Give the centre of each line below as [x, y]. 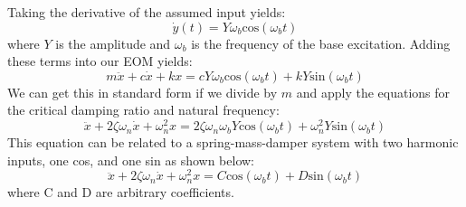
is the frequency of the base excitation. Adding [321, 43]
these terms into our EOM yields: [100, 61]
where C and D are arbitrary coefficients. [121, 192]
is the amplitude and [113, 43]
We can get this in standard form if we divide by [143, 92]
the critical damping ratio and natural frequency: [143, 110]
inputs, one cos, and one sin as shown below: [131, 160]
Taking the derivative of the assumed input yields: [147, 12]
